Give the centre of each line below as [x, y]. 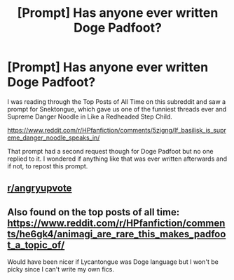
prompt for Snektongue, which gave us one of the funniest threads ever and [117, 109]
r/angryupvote [40, 188]
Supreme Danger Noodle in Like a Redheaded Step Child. [90, 116]
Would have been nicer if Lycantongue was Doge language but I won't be [113, 262]
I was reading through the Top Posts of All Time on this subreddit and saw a [117, 101]
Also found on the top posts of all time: [94, 212]
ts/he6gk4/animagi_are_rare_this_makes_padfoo [117, 234]
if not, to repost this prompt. [48, 166]
